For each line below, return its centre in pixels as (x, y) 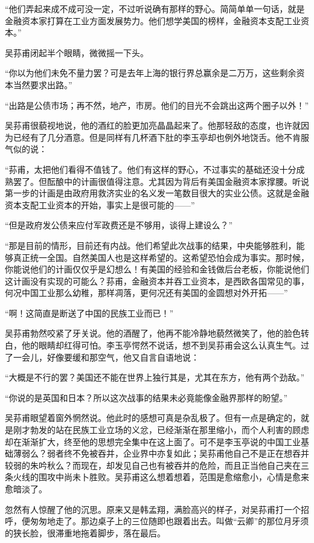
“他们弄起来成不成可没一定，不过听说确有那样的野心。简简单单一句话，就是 (155, 8)
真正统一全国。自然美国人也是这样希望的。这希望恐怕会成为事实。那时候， (161, 257)
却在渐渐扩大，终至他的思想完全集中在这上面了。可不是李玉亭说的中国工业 (153, 441)
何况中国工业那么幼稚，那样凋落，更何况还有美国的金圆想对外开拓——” (146, 293)
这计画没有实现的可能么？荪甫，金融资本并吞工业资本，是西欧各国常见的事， (157, 281)
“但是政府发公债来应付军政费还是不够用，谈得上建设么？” (119, 225)
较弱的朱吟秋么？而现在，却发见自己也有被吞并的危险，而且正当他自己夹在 (153, 465)
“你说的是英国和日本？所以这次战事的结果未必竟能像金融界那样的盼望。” (146, 397)
